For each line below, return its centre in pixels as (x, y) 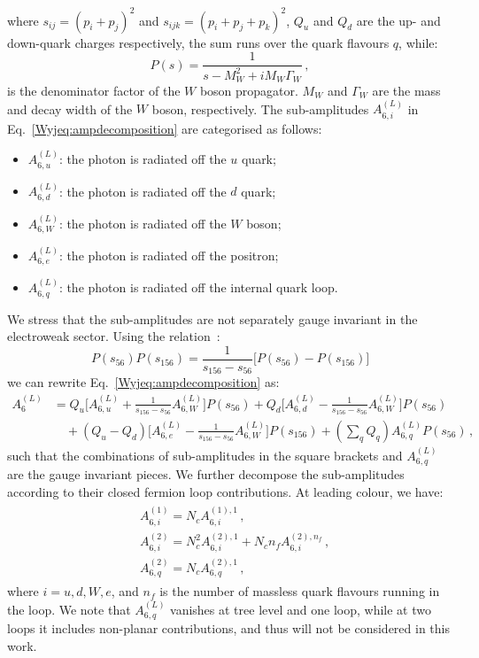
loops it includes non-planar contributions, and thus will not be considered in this (228, 628)
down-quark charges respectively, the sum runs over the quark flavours (198, 42)
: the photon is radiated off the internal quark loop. (198, 287)
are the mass (406, 90)
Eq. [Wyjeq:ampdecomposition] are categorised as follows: (165, 128)
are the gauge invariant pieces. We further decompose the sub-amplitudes (206, 474)
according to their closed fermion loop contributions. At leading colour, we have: (225, 491)
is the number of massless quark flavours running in (300, 591)
